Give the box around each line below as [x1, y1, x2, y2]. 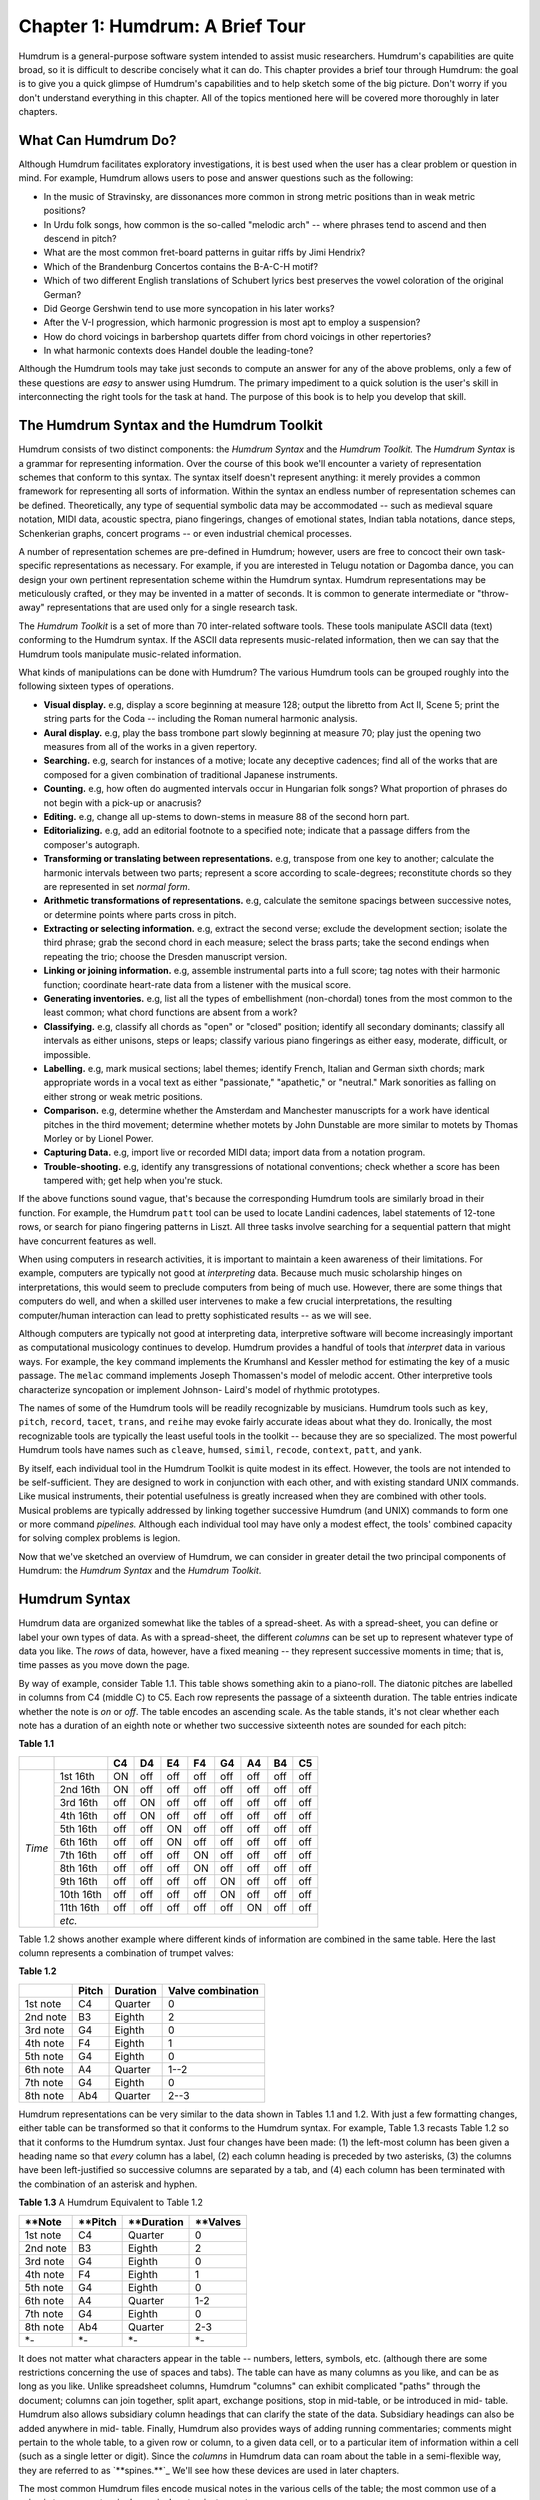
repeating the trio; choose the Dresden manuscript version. [43, 950, 288, 962]
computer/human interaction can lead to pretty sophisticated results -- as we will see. [18, 1309, 372, 1321]
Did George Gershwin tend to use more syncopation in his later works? [43, 302, 335, 314]
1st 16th [59, 1769, 95, 1783]
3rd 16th [59, 1795, 99, 1809]
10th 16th [59, 1887, 102, 1901]
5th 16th [59, 1821, 98, 1835]
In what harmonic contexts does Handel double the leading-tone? [43, 345, 314, 357]
